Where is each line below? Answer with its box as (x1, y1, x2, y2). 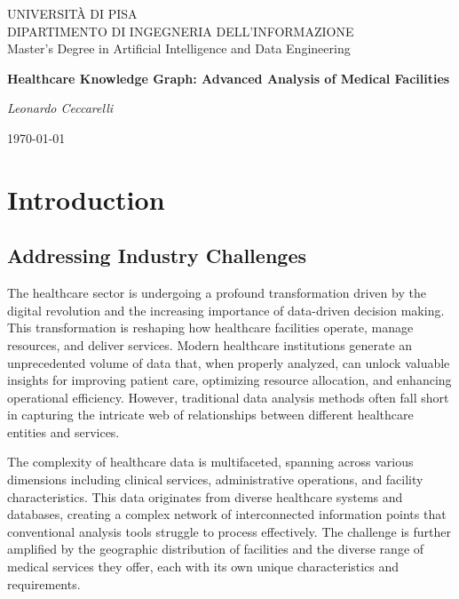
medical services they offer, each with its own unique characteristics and (7, 557, 400, 576)
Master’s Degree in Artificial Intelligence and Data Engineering (7, 39, 351, 58)
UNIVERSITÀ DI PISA (7, 4, 138, 22)
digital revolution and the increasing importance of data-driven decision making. (7, 300, 445, 319)
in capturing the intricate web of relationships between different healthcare (7, 405, 414, 424)
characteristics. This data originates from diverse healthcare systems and (7, 487, 403, 506)
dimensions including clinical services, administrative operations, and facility (7, 470, 423, 489)
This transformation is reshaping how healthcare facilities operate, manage (7, 318, 414, 337)
